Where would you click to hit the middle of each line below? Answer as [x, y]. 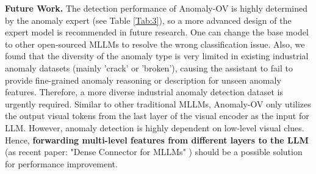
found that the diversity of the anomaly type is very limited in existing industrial [157, 56]
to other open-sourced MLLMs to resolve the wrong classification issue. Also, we [155, 44]
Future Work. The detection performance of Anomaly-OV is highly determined [156, 8]
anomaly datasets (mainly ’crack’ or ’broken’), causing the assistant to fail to [149, 67]
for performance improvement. [61, 163]
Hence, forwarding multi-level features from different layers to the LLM [157, 140]
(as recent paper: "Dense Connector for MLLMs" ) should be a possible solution [154, 152]
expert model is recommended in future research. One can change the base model [157, 32]
